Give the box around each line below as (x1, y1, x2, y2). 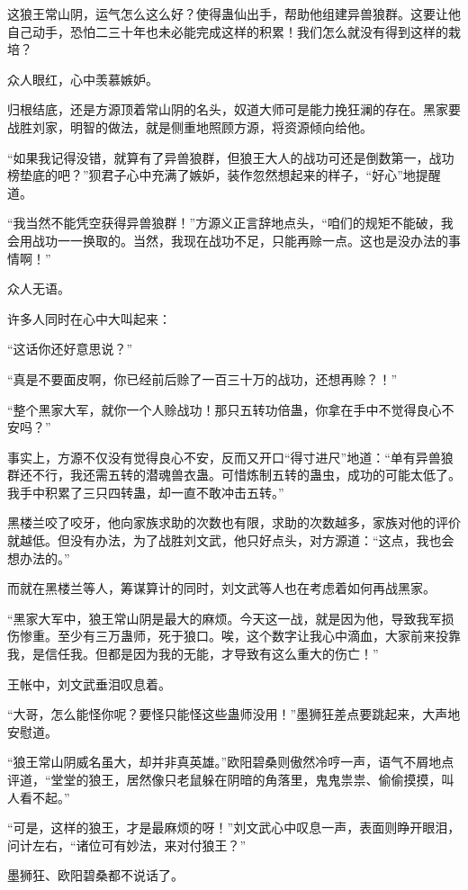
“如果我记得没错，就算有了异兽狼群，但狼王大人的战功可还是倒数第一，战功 (7, 148, 454, 166)
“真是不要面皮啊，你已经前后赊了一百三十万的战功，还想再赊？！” (7, 369, 398, 388)
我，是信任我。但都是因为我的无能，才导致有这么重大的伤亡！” (7, 644, 379, 663)
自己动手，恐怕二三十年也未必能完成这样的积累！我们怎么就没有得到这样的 (7, 22, 448, 40)
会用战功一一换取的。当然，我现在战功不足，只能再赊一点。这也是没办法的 (7, 230, 448, 249)
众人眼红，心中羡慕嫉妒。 (7, 69, 158, 88)
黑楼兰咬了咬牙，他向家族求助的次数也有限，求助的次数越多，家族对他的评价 (7, 513, 461, 532)
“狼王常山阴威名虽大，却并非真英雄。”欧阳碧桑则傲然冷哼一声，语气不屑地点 (7, 752, 454, 771)
